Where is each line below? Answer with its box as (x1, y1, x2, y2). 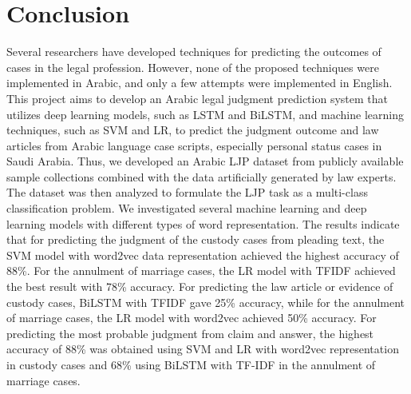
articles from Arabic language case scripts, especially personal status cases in (6, 137, 382, 153)
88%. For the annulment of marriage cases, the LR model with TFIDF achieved (6, 262, 396, 279)
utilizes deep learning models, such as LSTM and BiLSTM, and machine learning (6, 105, 404, 122)
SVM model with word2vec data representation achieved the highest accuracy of (6, 246, 399, 263)
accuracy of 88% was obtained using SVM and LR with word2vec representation (6, 340, 399, 357)
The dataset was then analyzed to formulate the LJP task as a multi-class (6, 184, 368, 201)
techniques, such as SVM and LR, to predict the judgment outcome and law (6, 121, 379, 138)
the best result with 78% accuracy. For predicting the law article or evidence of (6, 278, 393, 295)
